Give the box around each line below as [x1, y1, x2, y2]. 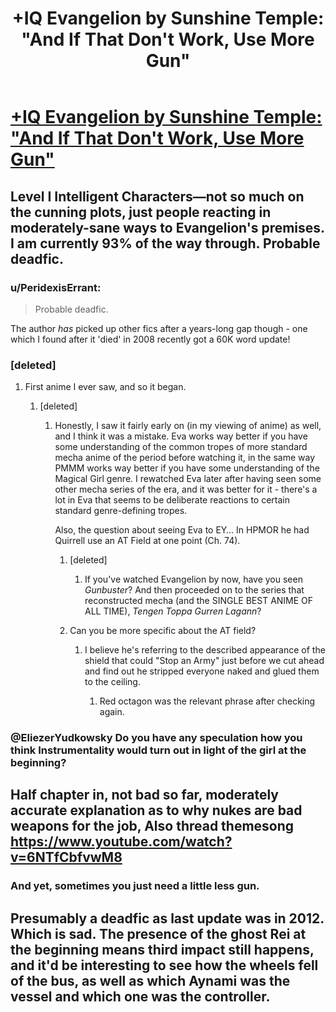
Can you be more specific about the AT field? [69, 625, 257, 637]
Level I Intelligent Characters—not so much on [10, 188, 305, 205]
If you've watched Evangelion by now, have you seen [84, 573, 303, 586]
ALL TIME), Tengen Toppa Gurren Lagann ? [84, 605, 262, 617]
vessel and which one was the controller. [10, 988, 271, 1005]
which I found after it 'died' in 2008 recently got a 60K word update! [10, 333, 291, 345]
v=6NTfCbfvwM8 [10, 849, 123, 866]
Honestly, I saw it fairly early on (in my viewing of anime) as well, [54, 420, 322, 432]
